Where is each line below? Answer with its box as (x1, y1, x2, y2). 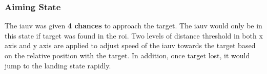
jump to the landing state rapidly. (5, 60, 111, 70)
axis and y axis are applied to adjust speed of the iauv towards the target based (5, 40, 256, 51)
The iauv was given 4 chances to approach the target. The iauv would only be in (5, 20, 262, 31)
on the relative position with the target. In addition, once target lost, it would (5, 50, 250, 60)
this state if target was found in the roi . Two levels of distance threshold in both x (5, 30, 263, 41)
